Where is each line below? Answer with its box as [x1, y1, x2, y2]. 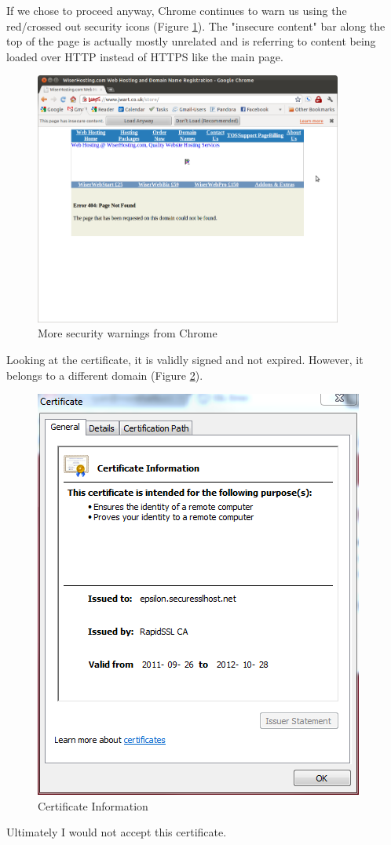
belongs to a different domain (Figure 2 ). [6, 366, 203, 383]
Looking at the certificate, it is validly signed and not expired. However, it [6, 351, 364, 367]
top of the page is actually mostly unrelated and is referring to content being [6, 33, 376, 49]
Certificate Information [38, 797, 148, 814]
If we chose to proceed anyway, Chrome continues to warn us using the [6, 2, 347, 18]
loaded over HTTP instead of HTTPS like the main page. [6, 48, 283, 64]
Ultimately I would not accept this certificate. [6, 824, 227, 840]
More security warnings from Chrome [38, 325, 217, 341]
